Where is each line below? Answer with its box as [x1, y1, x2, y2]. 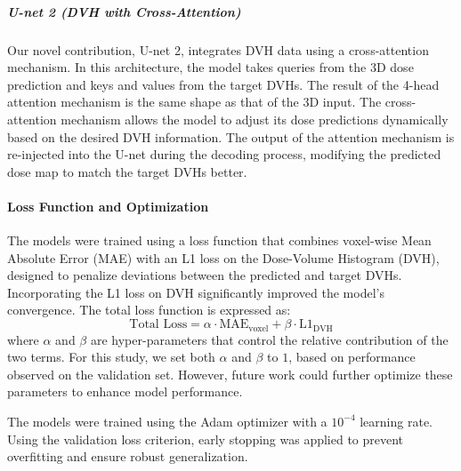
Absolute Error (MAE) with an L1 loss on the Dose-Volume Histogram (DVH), [7, 248, 440, 267]
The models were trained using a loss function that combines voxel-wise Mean [7, 231, 432, 250]
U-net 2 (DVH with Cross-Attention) [7, 2, 241, 20]
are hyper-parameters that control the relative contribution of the [90, 330, 449, 348]
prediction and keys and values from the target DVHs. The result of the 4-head [7, 75, 440, 93]
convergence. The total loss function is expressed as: [7, 300, 291, 319]
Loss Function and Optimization [7, 196, 209, 215]
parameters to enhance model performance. [7, 382, 243, 401]
